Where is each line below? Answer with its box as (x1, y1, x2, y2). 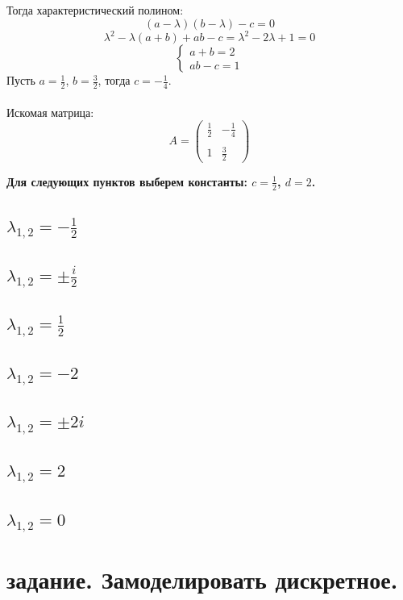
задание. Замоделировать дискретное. (6, 563, 398, 596)
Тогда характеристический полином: (6, 2, 184, 18)
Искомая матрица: (6, 103, 94, 120)
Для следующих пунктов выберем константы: (6, 173, 247, 190)
